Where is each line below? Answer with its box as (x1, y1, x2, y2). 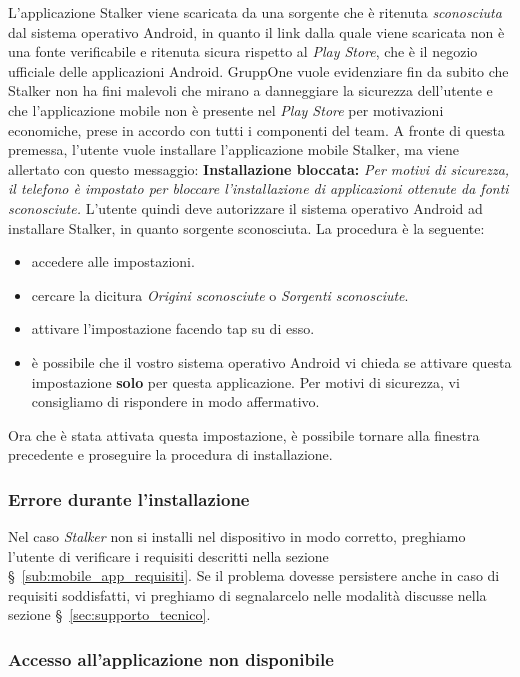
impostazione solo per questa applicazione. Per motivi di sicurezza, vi (31, 371, 460, 392)
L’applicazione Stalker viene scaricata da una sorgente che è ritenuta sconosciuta (8, 2, 502, 22)
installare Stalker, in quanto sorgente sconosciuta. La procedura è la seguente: (8, 217, 485, 238)
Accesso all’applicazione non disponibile (8, 646, 334, 671)
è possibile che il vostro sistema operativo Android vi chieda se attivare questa (31, 351, 512, 372)
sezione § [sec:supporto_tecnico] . (8, 604, 211, 625)
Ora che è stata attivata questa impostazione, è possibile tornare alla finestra (8, 424, 480, 445)
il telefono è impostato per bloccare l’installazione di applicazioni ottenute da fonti (8, 178, 509, 199)
